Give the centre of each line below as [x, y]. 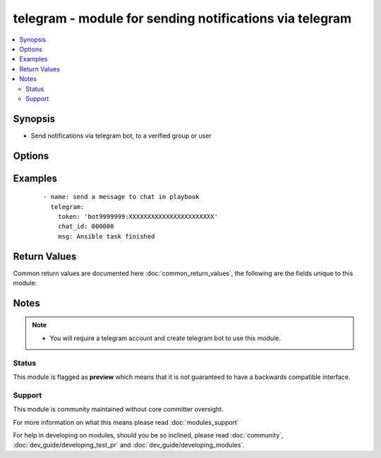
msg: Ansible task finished [106, 236]
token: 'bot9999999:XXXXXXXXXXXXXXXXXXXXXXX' [138, 216]
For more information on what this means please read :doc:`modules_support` [126, 422]
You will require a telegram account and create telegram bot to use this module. [165, 338]
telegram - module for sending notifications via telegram [182, 18]
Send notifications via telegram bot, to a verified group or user [121, 135]
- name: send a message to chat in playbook [122, 197]
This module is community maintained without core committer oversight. [118, 409]
